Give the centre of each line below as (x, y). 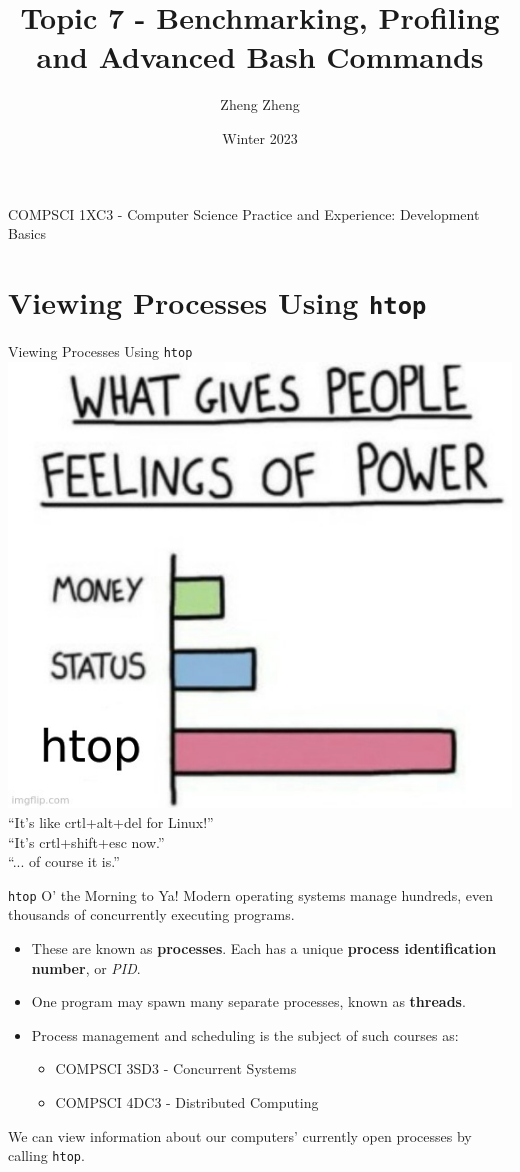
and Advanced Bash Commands (260, 56)
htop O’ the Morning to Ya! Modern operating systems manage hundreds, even (250, 894)
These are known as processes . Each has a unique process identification (264, 948)
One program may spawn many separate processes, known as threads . (248, 1001)
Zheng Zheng (260, 104)
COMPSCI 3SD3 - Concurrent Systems (176, 1068)
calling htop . (46, 1155)
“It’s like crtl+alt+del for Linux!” (111, 821)
